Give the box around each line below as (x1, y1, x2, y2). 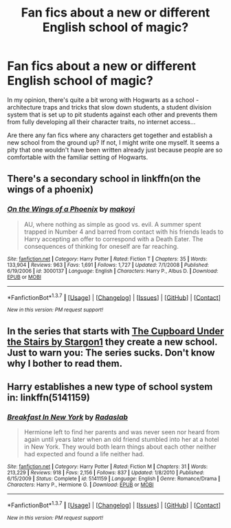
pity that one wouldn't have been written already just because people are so (7, 145, 223, 154)
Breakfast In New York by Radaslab (7, 412, 129, 422)
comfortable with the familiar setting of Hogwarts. (7, 153, 148, 161)
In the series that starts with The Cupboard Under (7, 325, 225, 337)
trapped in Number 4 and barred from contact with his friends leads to (23, 227, 224, 236)
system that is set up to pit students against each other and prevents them (7, 110, 218, 119)
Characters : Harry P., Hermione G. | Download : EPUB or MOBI (7, 481, 154, 489)
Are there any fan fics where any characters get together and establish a (7, 131, 213, 139)
